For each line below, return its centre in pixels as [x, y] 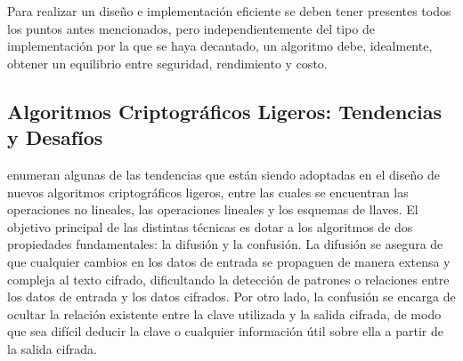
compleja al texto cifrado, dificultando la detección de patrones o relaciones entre [228, 279]
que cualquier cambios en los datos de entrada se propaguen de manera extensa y [229, 261]
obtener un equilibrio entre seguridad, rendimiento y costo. [167, 63]
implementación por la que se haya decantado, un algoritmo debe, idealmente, [220, 46]
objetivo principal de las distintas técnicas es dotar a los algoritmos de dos [210, 226]
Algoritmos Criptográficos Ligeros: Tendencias [225, 111]
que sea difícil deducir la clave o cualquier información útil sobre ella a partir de [226, 331]
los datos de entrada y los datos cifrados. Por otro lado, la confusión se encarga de [231, 297]
